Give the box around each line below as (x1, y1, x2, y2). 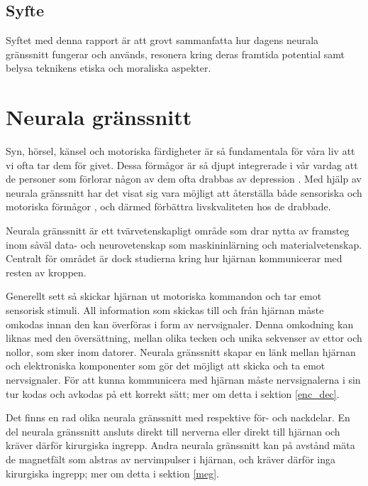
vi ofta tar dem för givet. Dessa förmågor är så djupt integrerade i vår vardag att (6, 157, 358, 172)
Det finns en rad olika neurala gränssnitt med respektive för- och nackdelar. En (6, 410, 350, 425)
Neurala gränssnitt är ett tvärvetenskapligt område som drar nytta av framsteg (6, 223, 350, 238)
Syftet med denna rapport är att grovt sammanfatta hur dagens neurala (6, 33, 319, 48)
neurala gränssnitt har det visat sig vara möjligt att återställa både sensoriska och (6, 185, 362, 200)
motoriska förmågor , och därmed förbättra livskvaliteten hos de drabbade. (6, 199, 331, 214)
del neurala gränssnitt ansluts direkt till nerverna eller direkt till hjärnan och (6, 423, 340, 438)
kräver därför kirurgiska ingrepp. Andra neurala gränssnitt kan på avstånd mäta (6, 438, 355, 453)
